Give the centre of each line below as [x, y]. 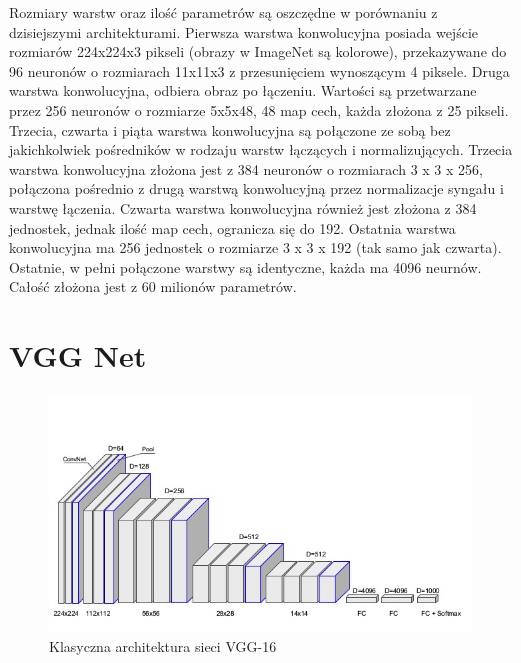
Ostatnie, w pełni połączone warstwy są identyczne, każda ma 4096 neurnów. [245, 266]
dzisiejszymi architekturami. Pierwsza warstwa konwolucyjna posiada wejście [243, 31]
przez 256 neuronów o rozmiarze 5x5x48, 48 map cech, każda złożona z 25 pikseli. [259, 109]
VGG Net [78, 355]
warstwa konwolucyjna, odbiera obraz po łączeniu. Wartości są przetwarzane [243, 90]
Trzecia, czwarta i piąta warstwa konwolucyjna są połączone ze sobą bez [230, 129]
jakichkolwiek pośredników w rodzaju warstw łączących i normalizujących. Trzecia [261, 149]
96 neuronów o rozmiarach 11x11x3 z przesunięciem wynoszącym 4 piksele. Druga [259, 70]
